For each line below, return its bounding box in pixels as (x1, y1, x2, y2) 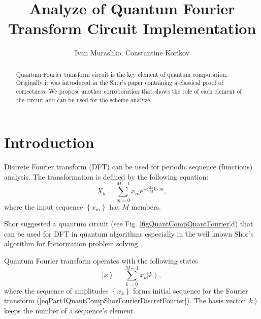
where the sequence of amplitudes (4, 285, 109, 296)
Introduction (4, 132, 94, 153)
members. (131, 201, 161, 212)
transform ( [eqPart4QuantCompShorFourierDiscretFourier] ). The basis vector (4, 295, 245, 306)
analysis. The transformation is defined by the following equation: (4, 171, 209, 182)
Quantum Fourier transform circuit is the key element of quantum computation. (16, 70, 228, 78)
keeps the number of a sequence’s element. (4, 305, 136, 315)
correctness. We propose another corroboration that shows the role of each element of (16, 87, 242, 96)
